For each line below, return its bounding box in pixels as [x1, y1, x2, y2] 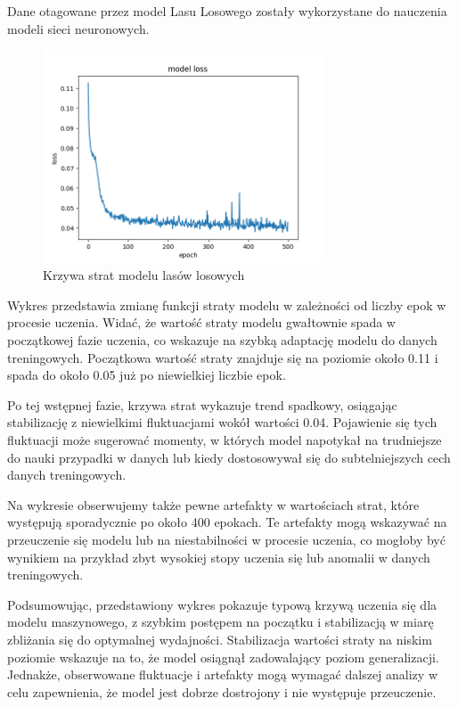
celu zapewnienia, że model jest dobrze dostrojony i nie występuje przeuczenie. [7, 682, 437, 701]
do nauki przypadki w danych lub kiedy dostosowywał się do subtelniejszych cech [7, 448, 451, 466]
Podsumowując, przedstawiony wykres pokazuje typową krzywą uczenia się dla [7, 595, 438, 613]
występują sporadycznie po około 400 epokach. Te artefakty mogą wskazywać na [7, 513, 447, 531]
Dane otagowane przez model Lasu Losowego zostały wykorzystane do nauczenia [7, 2, 447, 20]
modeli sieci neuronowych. [7, 19, 150, 37]
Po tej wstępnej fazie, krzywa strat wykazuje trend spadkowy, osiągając [7, 395, 397, 414]
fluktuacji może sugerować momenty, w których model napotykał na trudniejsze [7, 431, 442, 449]
